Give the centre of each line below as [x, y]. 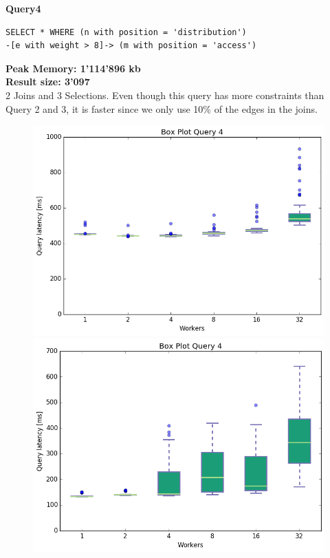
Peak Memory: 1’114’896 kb [73, 68]
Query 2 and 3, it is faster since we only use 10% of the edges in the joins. [162, 108]
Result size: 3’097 [48, 82]
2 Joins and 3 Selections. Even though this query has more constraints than [165, 95]
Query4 [23, 8]
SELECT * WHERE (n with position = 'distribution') [126, 32]
